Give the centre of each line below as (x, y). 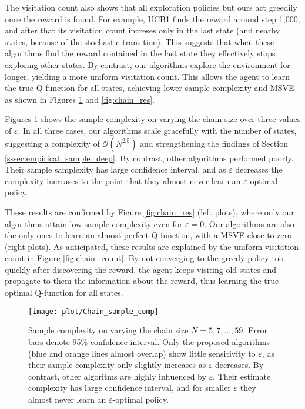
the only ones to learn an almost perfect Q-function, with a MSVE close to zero (148, 235)
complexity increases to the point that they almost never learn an (123, 180)
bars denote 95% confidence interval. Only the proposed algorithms (149, 341)
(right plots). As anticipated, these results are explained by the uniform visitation (152, 246)
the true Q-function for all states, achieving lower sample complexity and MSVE (150, 88)
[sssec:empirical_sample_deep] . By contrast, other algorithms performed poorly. (149, 158)
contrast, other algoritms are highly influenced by (117, 376)
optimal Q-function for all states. (64, 293)
